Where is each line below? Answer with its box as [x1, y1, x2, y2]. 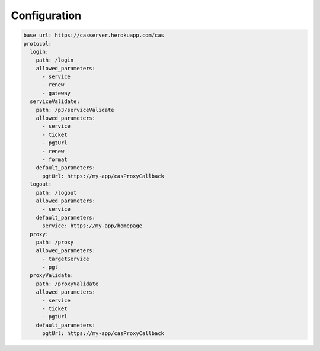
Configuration [11, 9, 82, 22]
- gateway [42, 89, 71, 96]
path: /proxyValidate [36, 280, 99, 287]
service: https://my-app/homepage [42, 223, 142, 229]
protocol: [23, 40, 52, 47]
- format [42, 156, 68, 163]
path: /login [36, 57, 74, 63]
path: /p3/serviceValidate [36, 107, 115, 113]
